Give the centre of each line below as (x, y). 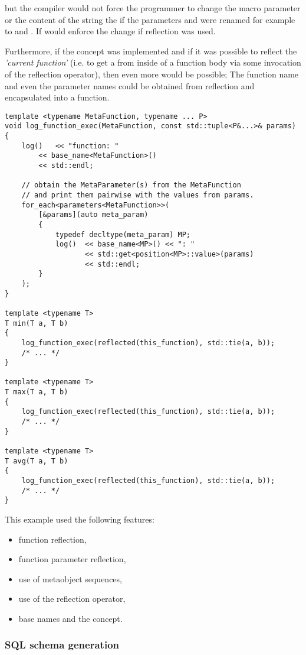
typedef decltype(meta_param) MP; (123, 234)
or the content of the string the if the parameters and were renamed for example (150, 19)
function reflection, (52, 539)
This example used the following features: (80, 519)
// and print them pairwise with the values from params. (138, 195)
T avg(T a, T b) (37, 461)
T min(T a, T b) (37, 323)
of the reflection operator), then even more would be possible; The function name (152, 74)
